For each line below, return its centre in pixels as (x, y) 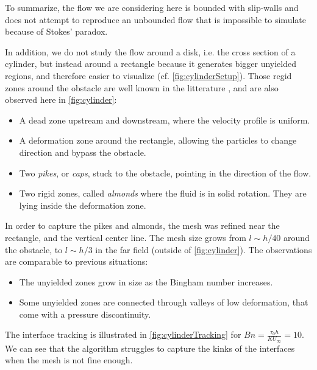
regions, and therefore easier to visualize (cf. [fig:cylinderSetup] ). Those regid (148, 75)
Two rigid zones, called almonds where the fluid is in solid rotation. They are (163, 193)
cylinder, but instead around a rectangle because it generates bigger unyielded (151, 64)
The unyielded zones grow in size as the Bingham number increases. (146, 281)
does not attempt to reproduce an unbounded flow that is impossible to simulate (155, 19)
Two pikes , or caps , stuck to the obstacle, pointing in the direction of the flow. (165, 173)
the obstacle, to (34, 249)
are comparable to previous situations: (77, 261)
